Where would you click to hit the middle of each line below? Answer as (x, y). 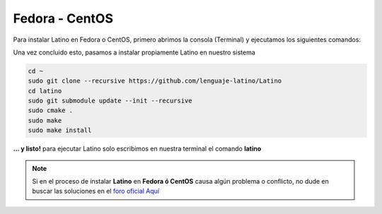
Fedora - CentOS (63, 18)
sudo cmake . (51, 111)
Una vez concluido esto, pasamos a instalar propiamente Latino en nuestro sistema (134, 52)
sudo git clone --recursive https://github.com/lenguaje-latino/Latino (155, 81)
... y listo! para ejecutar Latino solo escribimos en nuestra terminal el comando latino (137, 149)
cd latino (45, 91)
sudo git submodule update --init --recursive (110, 101)
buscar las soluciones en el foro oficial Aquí (95, 191)
